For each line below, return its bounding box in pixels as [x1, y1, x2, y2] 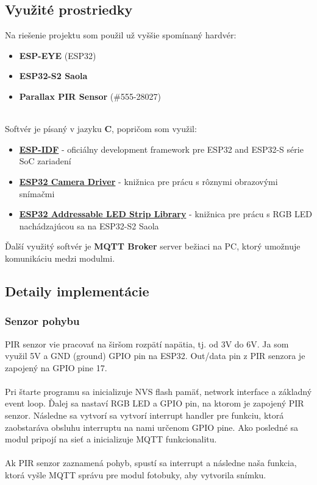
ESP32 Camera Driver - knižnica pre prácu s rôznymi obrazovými [19, 175, 278, 187]
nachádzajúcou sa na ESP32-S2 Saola [19, 219, 159, 232]
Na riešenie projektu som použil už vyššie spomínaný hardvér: [5, 29, 237, 41]
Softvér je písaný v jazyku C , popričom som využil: [5, 122, 197, 135]
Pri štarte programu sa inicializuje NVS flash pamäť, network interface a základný [5, 385, 312, 397]
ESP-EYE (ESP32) [19, 49, 96, 61]
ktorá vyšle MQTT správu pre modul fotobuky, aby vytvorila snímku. [5, 469, 266, 481]
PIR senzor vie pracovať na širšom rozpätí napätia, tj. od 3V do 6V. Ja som [5, 337, 289, 350]
